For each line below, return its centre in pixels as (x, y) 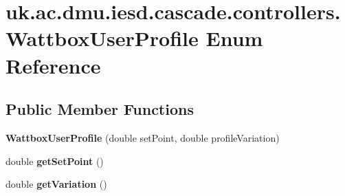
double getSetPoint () (55, 161)
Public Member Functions (100, 109)
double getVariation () (56, 184)
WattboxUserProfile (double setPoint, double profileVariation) (143, 137)
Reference (53, 65)
